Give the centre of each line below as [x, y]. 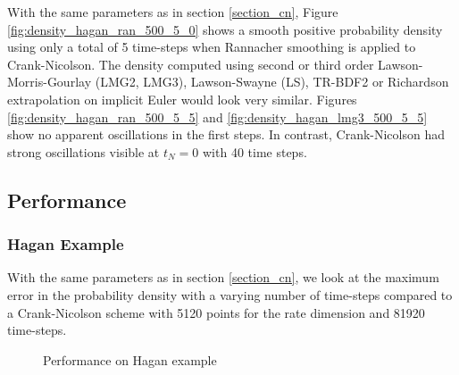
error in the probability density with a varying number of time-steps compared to [230, 294]
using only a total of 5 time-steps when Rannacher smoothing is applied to [212, 47]
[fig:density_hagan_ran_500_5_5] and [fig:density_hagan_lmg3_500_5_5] [217, 117]
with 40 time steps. [255, 151]
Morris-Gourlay [50, 82]
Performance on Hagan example [130, 359]
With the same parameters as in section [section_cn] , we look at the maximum [223, 277]
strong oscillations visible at [83, 151]
